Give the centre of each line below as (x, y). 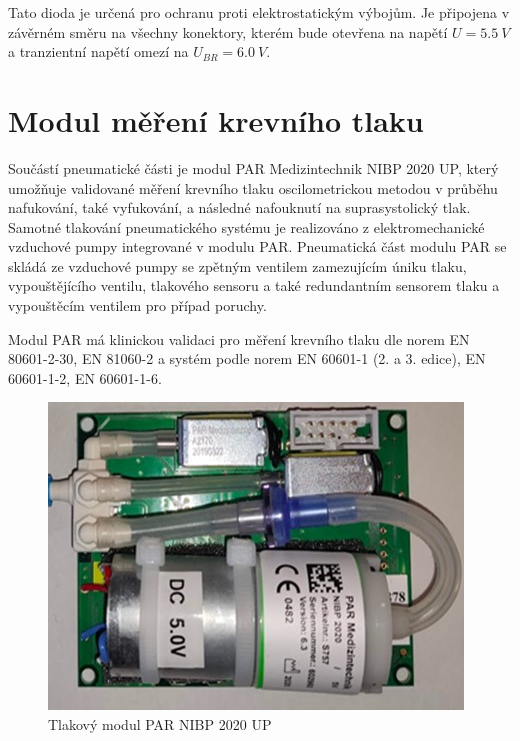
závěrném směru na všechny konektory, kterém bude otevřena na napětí (228, 31)
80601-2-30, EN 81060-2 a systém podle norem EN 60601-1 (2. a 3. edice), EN (247, 358)
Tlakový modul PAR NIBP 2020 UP (160, 724)
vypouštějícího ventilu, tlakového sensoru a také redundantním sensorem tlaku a (254, 285)
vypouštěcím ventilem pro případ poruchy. (137, 305)
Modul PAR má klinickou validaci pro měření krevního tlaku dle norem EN (239, 338)
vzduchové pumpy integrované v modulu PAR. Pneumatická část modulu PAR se (257, 246)
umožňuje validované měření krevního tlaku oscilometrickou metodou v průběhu (253, 187)
